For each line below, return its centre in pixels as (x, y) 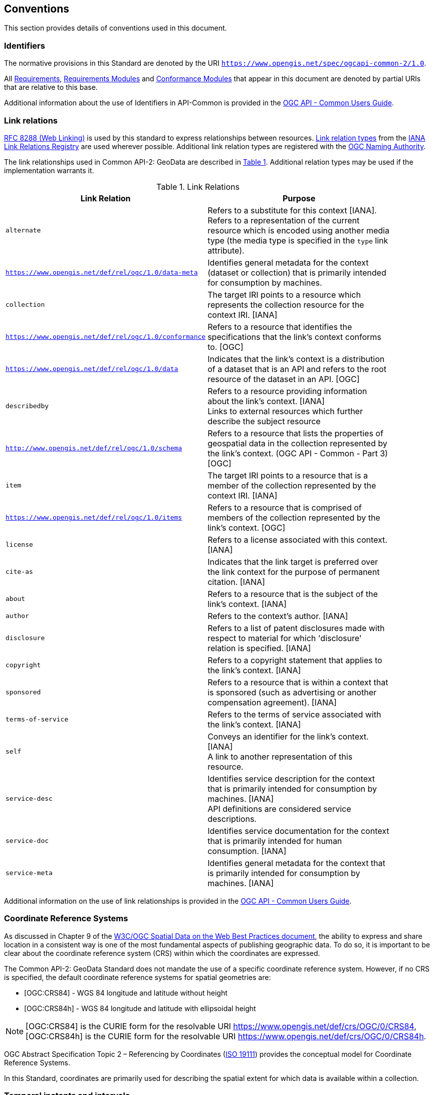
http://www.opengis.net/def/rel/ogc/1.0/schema (94, 448)
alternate (23, 230)
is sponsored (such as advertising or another (292, 692)
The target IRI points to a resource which (284, 294)
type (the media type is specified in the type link (298, 240)
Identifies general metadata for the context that (296, 863)
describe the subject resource (264, 421)
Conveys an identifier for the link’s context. (288, 736)
